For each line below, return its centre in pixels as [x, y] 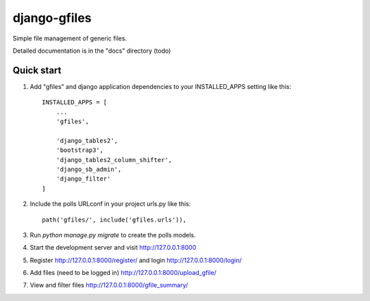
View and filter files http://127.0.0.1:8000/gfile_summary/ [109, 285]
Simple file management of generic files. [70, 38]
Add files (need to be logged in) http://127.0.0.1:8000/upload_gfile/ [123, 273]
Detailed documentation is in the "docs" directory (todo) [92, 51]
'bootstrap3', [80, 150]
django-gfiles [52, 18]
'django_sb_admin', [89, 169]
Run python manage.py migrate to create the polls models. [113, 235]
